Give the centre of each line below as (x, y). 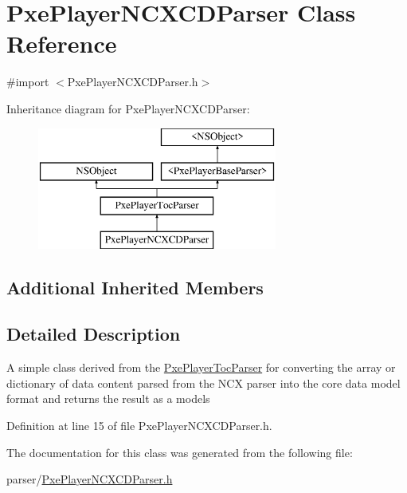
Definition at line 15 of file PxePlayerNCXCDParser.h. (139, 426)
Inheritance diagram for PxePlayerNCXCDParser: (128, 108)
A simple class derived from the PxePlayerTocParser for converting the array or (201, 367)
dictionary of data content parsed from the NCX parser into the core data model (203, 383)
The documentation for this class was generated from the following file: (180, 452)
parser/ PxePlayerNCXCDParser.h (90, 479)
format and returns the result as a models (108, 398)
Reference (62, 43)
